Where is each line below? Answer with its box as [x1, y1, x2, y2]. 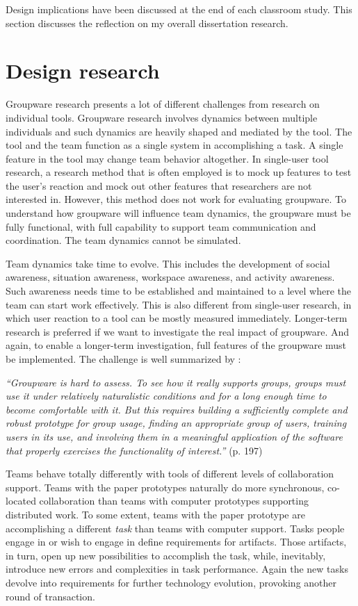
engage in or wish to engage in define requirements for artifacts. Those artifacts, [6, 534, 347, 549]
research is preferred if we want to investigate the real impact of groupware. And [6, 324, 350, 338]
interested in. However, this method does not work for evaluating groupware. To [6, 192, 347, 206]
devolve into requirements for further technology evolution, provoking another [6, 575, 337, 589]
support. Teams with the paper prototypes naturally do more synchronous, [6, 480, 325, 494]
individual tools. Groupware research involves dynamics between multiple [6, 110, 318, 124]
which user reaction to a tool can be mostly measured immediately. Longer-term [6, 311, 348, 325]
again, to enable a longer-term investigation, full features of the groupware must [6, 338, 347, 352]
